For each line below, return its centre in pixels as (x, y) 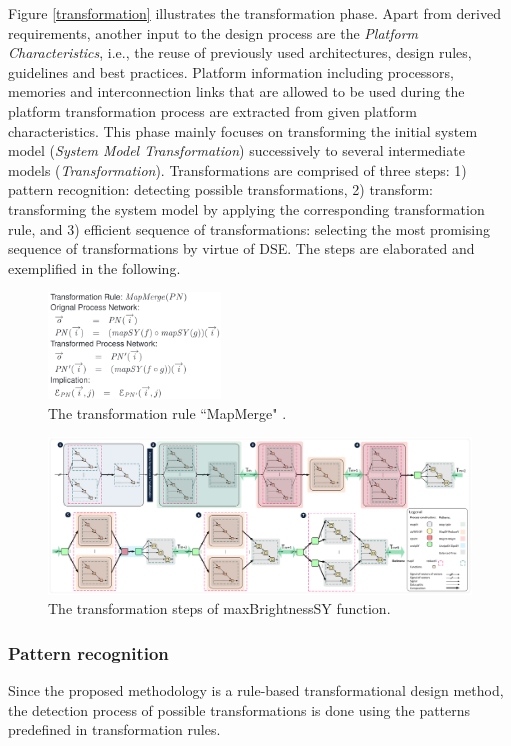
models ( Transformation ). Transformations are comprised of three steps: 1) (237, 169)
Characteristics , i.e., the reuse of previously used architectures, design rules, (240, 52)
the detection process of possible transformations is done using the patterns (239, 709)
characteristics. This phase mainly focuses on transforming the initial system (243, 130)
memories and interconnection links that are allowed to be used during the (236, 91)
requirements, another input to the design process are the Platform (213, 32)
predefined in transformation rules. (114, 729)
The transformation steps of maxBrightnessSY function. (219, 608)
